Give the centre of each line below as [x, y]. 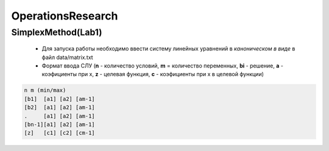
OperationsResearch [65, 16]
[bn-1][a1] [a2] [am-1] [60, 124]
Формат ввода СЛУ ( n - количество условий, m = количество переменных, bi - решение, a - [162, 65]
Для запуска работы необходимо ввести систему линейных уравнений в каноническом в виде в [168, 49]
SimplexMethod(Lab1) [57, 32]
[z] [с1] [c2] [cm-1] [60, 133]
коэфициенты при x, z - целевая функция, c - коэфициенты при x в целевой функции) [153, 74]
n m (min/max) [45, 90]
